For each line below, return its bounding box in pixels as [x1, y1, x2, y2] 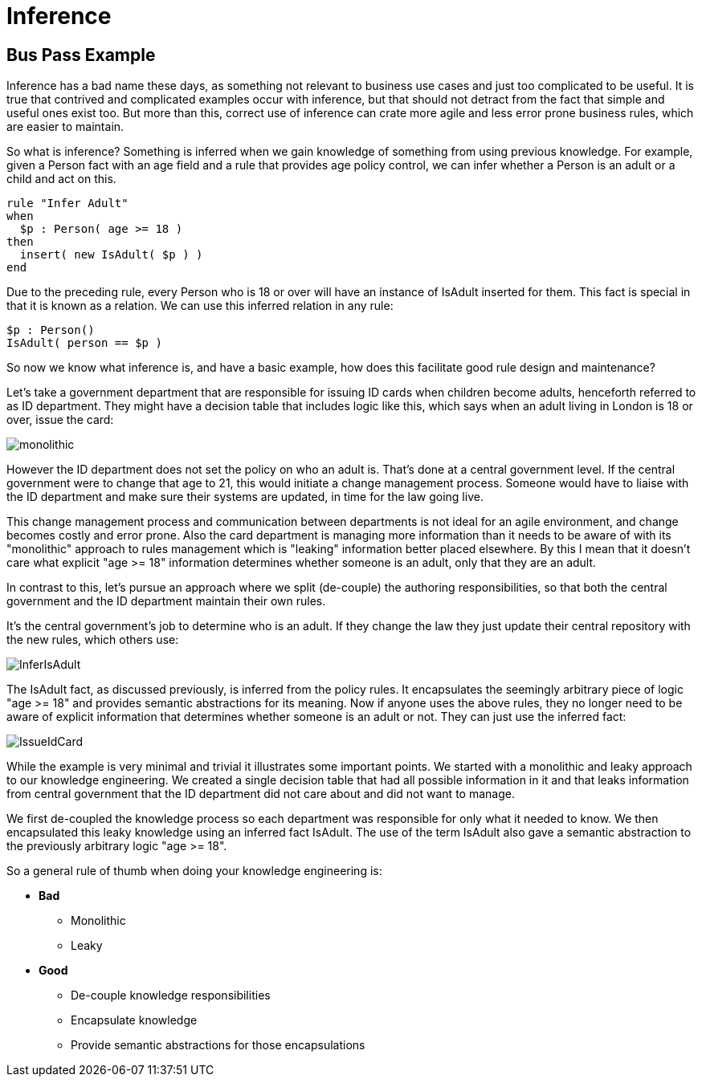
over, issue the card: [6, 413, 114, 427]
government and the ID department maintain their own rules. [6, 594, 326, 609]
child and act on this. [6, 172, 116, 186]
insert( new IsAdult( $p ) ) [19, 248, 203, 262]
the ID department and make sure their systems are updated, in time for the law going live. [6, 490, 484, 504]
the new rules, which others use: [6, 633, 179, 647]
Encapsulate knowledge [71, 1013, 198, 1028]
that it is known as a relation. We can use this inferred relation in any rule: [6, 299, 394, 313]
